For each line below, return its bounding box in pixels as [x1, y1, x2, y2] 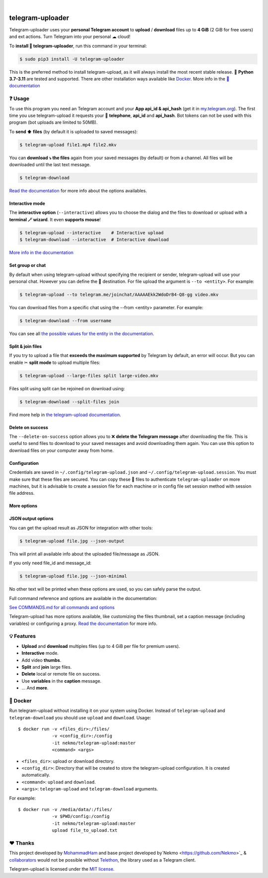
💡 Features [9, 633, 36, 640]
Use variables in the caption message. [21, 678, 102, 684]
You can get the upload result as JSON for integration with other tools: [9, 525, 153, 530]
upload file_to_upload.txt [52, 828, 118, 833]
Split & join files [9, 343, 42, 349]
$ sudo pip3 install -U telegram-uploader [19, 56, 125, 62]
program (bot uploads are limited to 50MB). [9, 119, 98, 125]
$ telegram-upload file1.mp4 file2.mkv [19, 142, 117, 148]
